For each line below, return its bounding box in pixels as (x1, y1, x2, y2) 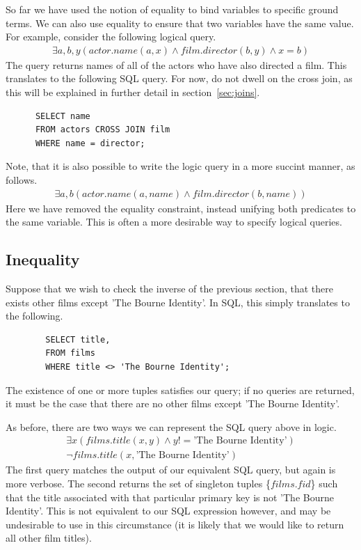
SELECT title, (45, 334, 111, 345)
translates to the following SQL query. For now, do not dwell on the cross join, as (6, 71, 353, 86)
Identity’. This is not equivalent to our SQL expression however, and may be (6, 503, 331, 518)
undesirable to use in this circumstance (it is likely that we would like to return (6, 517, 344, 531)
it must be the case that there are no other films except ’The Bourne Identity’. (6, 396, 340, 411)
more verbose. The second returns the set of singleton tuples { (6, 476, 271, 490)
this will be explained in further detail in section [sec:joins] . (6, 85, 260, 99)
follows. (6, 172, 38, 187)
